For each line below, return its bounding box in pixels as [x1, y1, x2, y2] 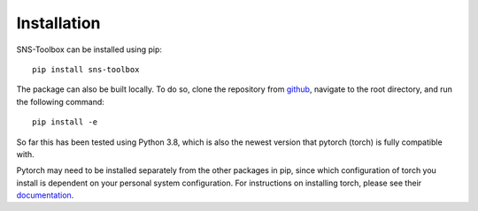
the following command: [16, 96, 105, 107]
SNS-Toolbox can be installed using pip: [16, 44, 163, 55]
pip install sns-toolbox [32, 64, 140, 74]
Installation [16, 13, 101, 33]
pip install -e [32, 117, 98, 127]
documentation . [16, 190, 74, 200]
